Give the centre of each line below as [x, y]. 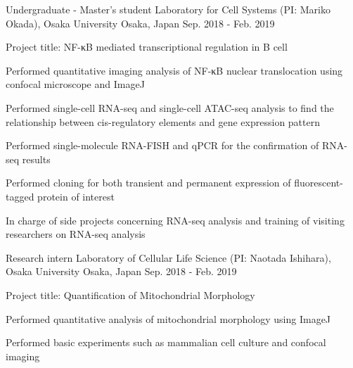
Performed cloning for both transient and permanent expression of [148, 183]
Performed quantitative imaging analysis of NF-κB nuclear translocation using [174, 70]
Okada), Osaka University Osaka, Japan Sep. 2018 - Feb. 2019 [140, 23]
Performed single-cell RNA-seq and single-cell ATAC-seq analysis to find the [170, 107]
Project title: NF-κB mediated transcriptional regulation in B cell [147, 47]
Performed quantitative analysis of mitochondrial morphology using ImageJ [168, 318]
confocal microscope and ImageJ [75, 84]
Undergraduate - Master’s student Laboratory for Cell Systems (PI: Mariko [168, 9]
